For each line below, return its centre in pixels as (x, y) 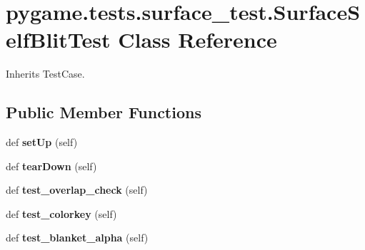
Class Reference (197, 40)
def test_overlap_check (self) (77, 190)
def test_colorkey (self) (61, 213)
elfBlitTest (58, 40)
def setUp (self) (42, 142)
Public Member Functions (104, 112)
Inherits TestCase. (45, 74)
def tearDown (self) (51, 166)
